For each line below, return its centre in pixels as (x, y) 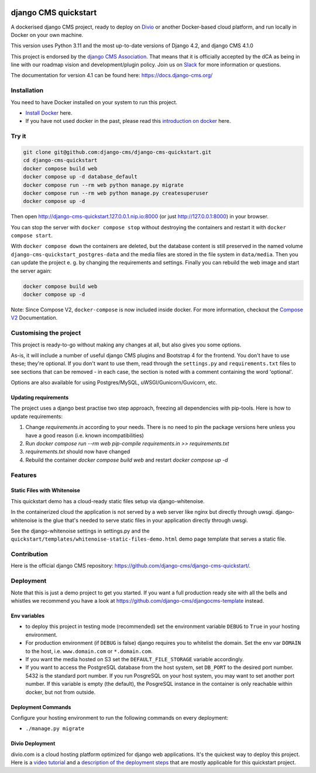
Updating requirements (40, 397)
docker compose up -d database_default (80, 177)
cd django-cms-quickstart (60, 160)
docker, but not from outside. (61, 692)
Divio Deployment (33, 744)
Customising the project (46, 333)
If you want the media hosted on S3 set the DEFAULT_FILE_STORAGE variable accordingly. (135, 659)
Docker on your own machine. (47, 35)
